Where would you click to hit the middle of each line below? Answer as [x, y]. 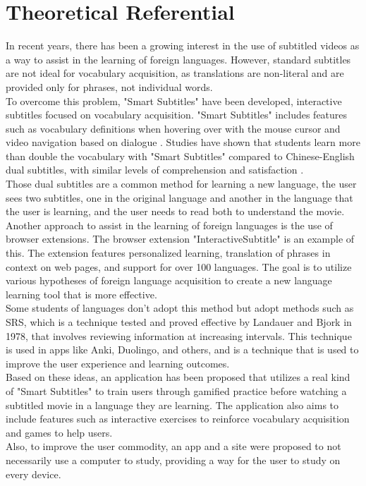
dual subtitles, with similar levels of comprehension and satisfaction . [155, 170]
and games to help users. [59, 432]
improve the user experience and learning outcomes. [118, 363]
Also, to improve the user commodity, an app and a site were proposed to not [173, 446]
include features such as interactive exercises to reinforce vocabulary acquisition [178, 419]
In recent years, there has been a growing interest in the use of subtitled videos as [183, 45]
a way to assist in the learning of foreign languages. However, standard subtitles [178, 59]
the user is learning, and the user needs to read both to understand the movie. [175, 211]
